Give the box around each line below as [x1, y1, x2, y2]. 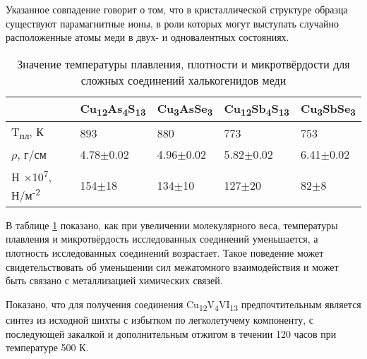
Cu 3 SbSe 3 [301, 99, 356, 118]
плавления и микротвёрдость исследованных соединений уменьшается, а [6, 231, 318, 246]
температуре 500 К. [6, 340, 89, 355]
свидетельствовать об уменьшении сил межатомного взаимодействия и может [6, 259, 339, 274]
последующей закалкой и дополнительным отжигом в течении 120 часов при [6, 326, 337, 341]
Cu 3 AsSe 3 [157, 99, 213, 118]
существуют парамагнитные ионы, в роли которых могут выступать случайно [6, 16, 339, 30]
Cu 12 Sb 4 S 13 [224, 99, 290, 118]
